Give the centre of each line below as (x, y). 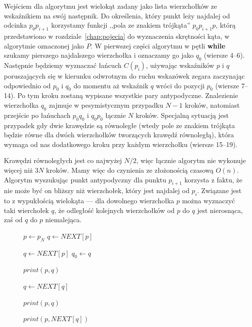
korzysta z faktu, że (213, 179)
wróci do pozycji (180, 85)
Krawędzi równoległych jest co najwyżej (63, 160)
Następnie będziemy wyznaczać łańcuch (63, 65)
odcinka (16, 25)
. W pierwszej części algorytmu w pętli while (158, 45)
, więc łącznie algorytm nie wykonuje (191, 160)
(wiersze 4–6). (224, 55)
